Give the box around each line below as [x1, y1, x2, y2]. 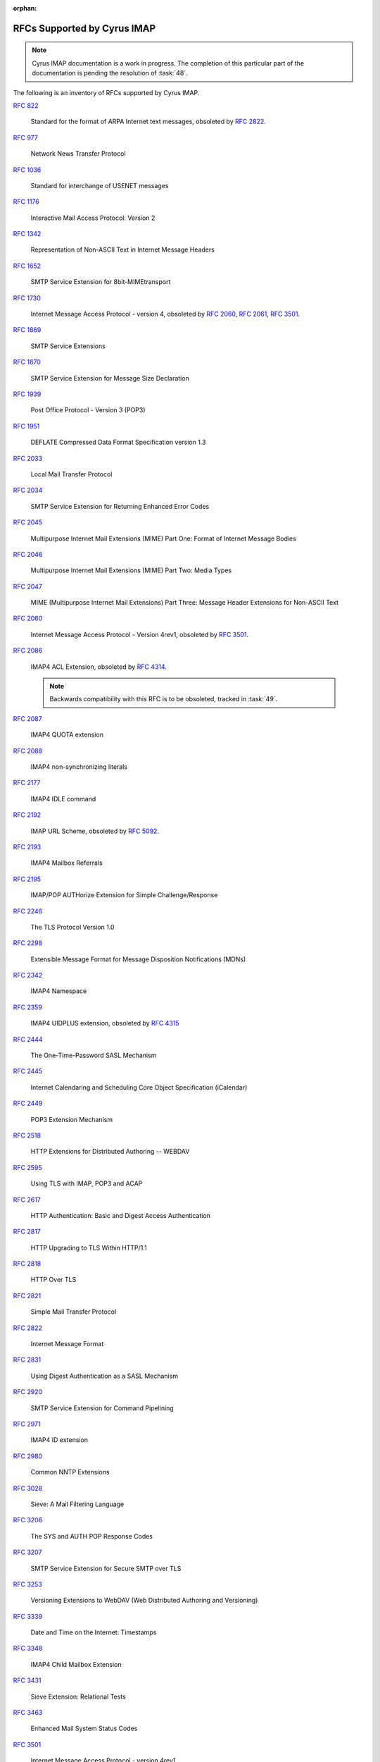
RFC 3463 [13, 1708, 43, 1717]
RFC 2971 [13, 1420, 42, 1428]
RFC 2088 [13, 746, 43, 755]
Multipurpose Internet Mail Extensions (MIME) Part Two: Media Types [30, 566, 232, 574]
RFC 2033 [13, 454, 43, 462]
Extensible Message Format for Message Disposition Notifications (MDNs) [30, 955, 246, 963]
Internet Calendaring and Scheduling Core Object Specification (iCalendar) [30, 1083, 248, 1092]
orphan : [13, 4, 37, 12]
